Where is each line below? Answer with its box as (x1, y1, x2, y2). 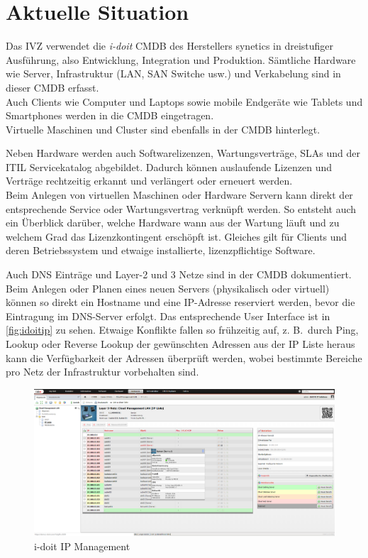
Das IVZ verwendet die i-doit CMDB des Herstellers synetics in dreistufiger (6, 38, 334, 53)
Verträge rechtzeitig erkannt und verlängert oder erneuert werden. (6, 173, 293, 188)
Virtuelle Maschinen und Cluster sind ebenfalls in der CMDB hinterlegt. (6, 121, 320, 136)
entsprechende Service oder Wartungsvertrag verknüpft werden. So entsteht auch (6, 201, 357, 216)
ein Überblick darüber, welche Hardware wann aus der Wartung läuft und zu (6, 215, 340, 230)
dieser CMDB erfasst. (6, 80, 99, 94)
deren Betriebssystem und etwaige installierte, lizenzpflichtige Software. (6, 243, 316, 258)
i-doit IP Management (34, 538, 130, 553)
